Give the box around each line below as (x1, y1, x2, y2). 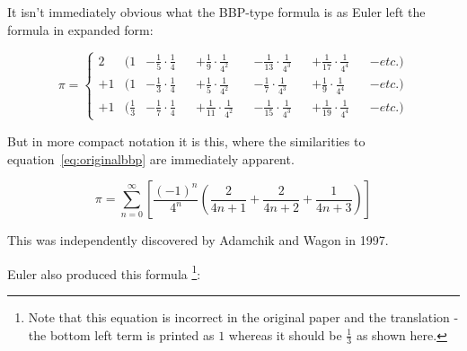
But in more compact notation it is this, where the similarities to (7, 131, 366, 150)
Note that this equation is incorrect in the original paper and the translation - (28, 308, 459, 326)
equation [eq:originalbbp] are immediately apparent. (7, 149, 295, 168)
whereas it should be (228, 325, 342, 344)
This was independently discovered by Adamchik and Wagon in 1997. (7, 231, 389, 250)
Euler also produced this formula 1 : (7, 261, 201, 283)
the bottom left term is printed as (28, 325, 215, 344)
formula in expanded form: (7, 20, 154, 39)
